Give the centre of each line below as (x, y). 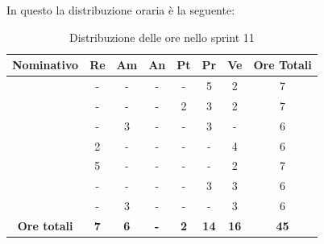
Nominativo (46, 65)
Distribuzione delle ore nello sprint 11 (162, 37)
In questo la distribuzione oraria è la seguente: (121, 10)
